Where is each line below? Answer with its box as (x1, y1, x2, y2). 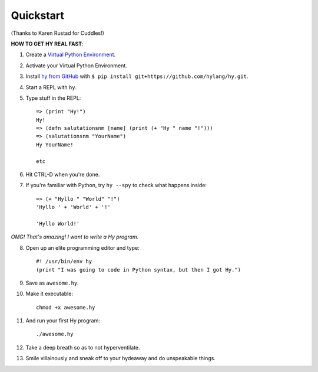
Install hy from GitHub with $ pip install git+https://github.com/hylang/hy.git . (25, 73, 249, 80)
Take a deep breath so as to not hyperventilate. (25, 344, 141, 351)
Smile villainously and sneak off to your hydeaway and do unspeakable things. (25, 355, 216, 362)
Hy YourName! (36, 141, 74, 148)
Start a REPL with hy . (25, 83, 77, 91)
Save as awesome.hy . (25, 279, 79, 286)
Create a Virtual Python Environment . (25, 51, 116, 58)
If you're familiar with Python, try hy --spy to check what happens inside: (25, 182, 207, 189)
